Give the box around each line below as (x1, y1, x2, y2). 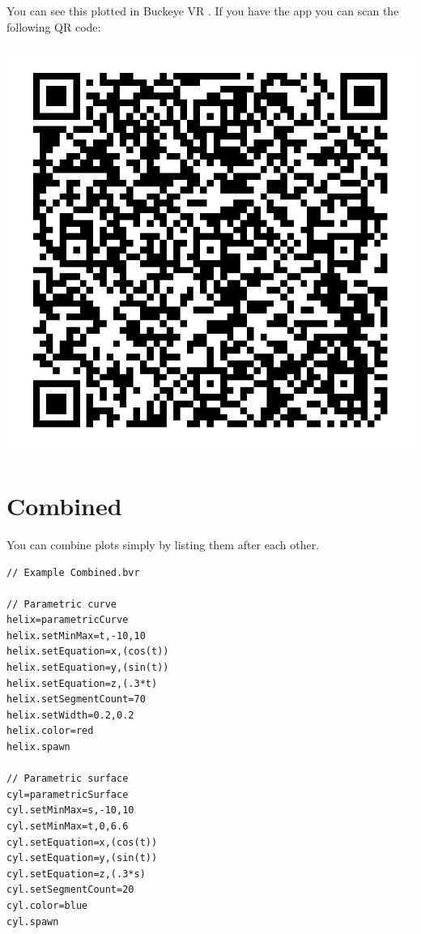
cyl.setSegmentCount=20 (6, 884, 134, 896)
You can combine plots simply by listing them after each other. (6, 535, 320, 552)
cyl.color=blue (6, 899, 88, 911)
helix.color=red (6, 725, 94, 737)
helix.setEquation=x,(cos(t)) (6, 646, 169, 658)
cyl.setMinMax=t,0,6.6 (6, 821, 129, 832)
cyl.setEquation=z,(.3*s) (6, 868, 146, 880)
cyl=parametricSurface (6, 788, 129, 800)
